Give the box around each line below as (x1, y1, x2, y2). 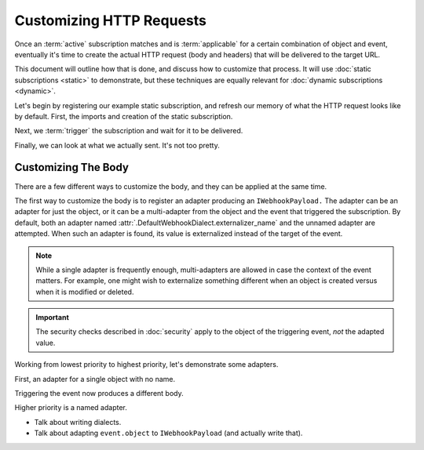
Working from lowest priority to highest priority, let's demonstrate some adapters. (14, 360, 279, 369)
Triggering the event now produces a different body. (14, 389, 184, 398)
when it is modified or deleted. (35, 287, 134, 296)
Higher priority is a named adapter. (14, 403, 127, 412)
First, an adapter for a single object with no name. (14, 374, 176, 383)
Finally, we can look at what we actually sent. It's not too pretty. (14, 140, 220, 150)
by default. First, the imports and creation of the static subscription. (14, 111, 233, 121)
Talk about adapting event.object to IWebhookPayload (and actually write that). (34, 428, 303, 438)
